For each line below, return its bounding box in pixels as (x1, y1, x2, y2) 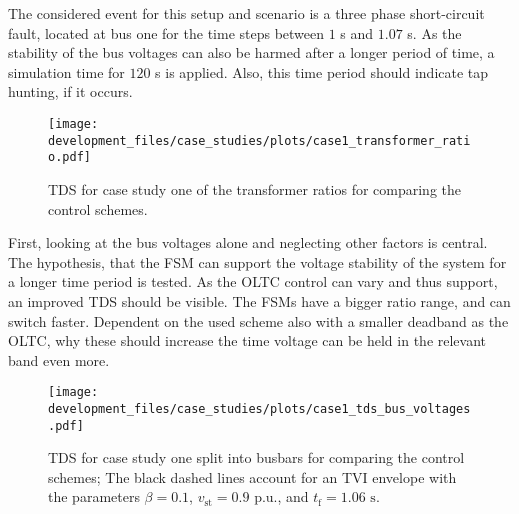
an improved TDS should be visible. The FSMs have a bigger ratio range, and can (8, 290, 511, 311)
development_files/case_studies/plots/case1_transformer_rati (48, 133, 471, 148)
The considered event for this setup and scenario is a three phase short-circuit (8, 3, 485, 23)
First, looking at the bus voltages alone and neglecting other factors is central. (8, 232, 488, 253)
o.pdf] (48, 150, 91, 165)
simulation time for (8, 61, 125, 82)
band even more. (8, 349, 110, 370)
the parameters (48, 486, 140, 507)
